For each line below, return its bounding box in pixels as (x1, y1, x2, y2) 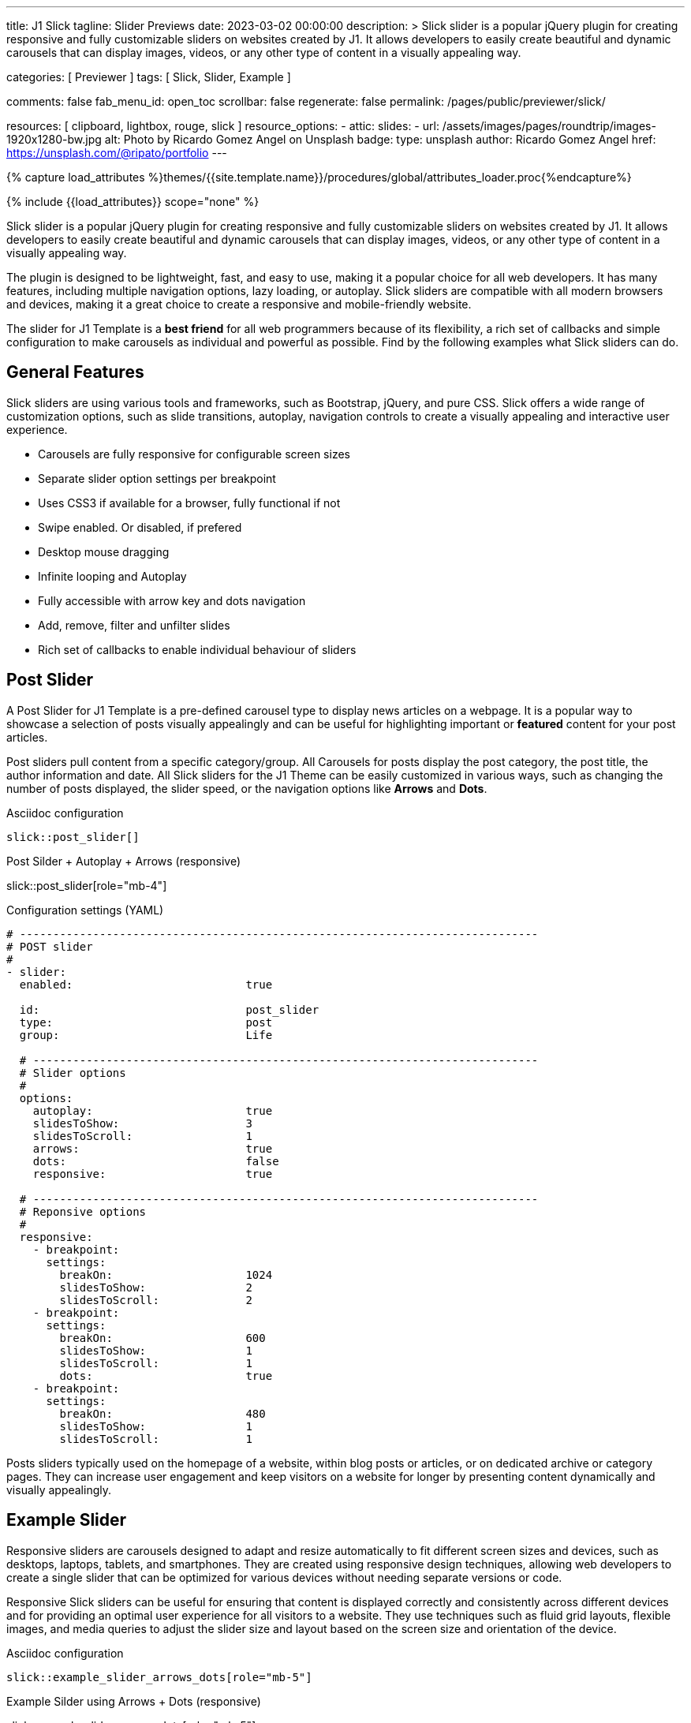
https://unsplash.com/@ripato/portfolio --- (6, 146, 227, 159)
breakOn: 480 (59, 1407, 266, 1420)
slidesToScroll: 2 (59, 1293, 252, 1306)
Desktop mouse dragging (38, 544, 170, 559)
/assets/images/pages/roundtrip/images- (442, 119, 656, 133)
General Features (6, 362, 144, 383)
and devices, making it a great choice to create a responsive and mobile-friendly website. (6, 297, 472, 311)
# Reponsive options (19, 1205, 147, 1218)
